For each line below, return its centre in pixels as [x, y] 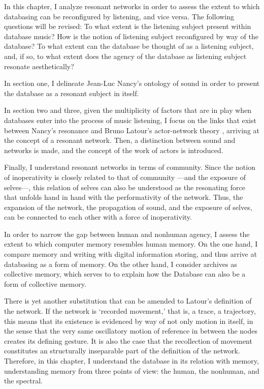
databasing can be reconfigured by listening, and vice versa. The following [119, 16]
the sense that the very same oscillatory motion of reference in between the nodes [131, 331]
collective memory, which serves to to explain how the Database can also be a [125, 274]
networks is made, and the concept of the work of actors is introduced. [114, 150]
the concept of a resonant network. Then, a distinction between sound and [120, 140]
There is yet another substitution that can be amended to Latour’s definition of [128, 301]
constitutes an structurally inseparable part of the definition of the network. [122, 351]
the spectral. [23, 381]
